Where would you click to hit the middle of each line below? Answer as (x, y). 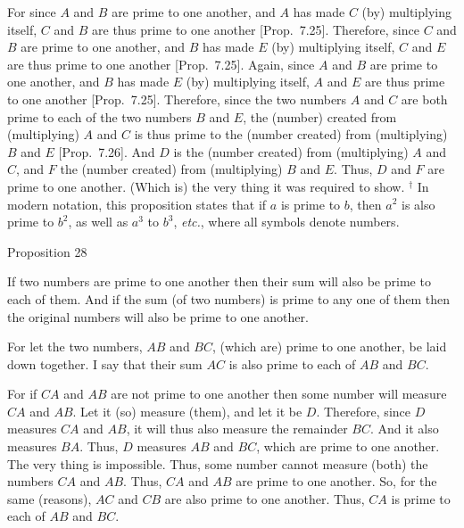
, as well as (98, 222)
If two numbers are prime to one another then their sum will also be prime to (219, 281)
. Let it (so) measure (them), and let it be (187, 411)
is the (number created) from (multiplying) (291, 151)
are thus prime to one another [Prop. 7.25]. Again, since (161, 64)
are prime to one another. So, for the (336, 481)
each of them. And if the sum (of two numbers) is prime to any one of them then (229, 298)
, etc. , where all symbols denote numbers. (286, 222)
